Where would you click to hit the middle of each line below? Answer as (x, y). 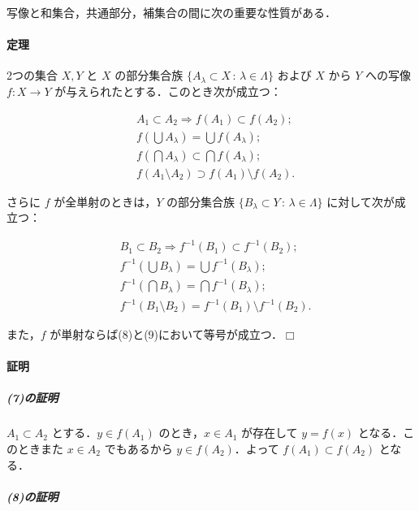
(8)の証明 (32, 496)
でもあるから (138, 448)
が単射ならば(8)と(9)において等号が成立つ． (166, 334)
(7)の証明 (32, 398)
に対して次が (361, 201)
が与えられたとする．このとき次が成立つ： (168, 91)
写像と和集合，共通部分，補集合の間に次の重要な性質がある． (171, 12)
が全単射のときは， (105, 201)
